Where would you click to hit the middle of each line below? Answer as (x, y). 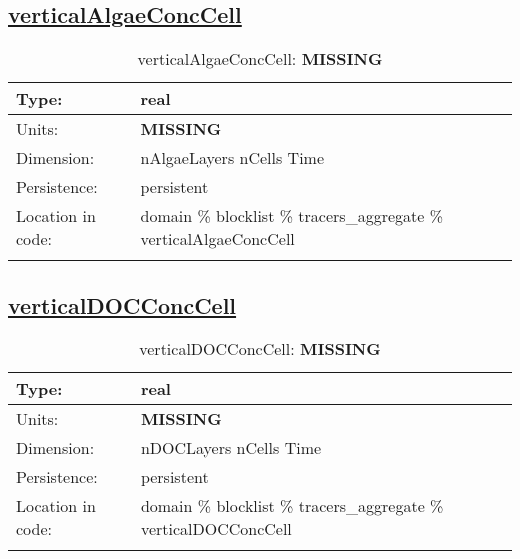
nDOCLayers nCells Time (231, 448)
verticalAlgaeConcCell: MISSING (260, 59)
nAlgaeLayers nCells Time (232, 158)
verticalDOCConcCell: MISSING (260, 349)
